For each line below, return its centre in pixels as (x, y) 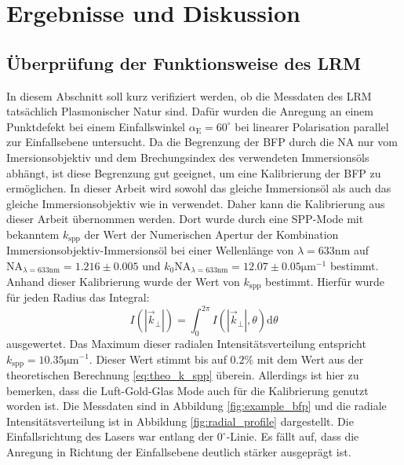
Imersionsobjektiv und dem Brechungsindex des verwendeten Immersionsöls (188, 157)
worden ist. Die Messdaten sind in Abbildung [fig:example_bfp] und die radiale (197, 406)
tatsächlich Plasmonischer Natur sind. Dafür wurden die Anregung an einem (190, 111)
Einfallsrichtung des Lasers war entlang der (110, 436)
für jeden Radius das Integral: (78, 297)
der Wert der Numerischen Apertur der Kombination (211, 234)
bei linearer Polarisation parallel (312, 126)
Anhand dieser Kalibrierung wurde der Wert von (123, 281)
